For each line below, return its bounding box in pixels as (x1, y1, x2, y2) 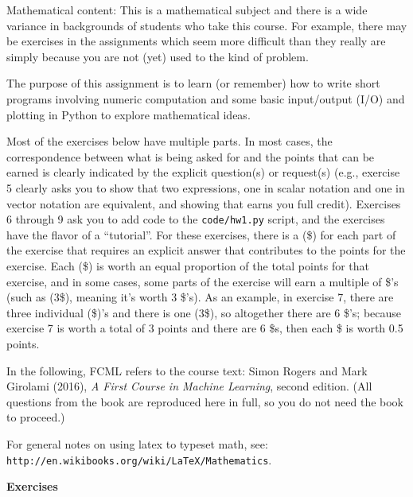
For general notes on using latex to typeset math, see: (6, 435, 268, 452)
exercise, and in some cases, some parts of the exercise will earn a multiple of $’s (6, 273, 399, 289)
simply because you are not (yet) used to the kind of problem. (6, 48, 309, 64)
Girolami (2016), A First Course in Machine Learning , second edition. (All (6, 378, 372, 394)
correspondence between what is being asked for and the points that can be (6, 148, 375, 165)
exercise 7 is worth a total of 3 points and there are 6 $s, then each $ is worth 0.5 (6, 320, 403, 336)
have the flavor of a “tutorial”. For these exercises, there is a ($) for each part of (6, 226, 396, 243)
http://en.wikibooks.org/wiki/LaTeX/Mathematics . (6, 451, 272, 468)
